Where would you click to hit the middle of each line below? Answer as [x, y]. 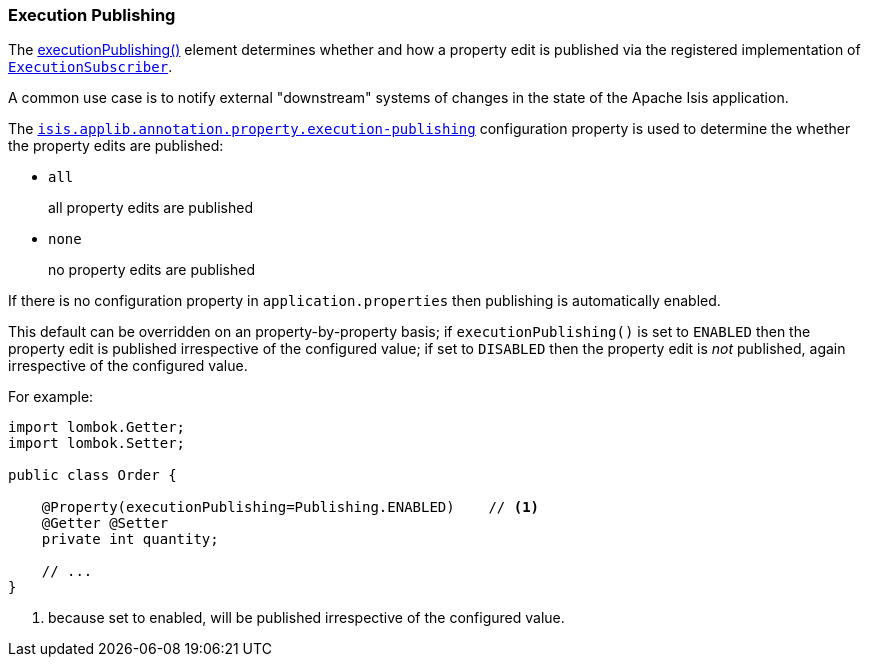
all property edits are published [150, 208]
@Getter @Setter [105, 523]
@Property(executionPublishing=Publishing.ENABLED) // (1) [290, 507]
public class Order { [92, 475]
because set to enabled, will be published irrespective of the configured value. [306, 618]
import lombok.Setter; [97, 443]
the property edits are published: [116, 146]
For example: [51, 397]
